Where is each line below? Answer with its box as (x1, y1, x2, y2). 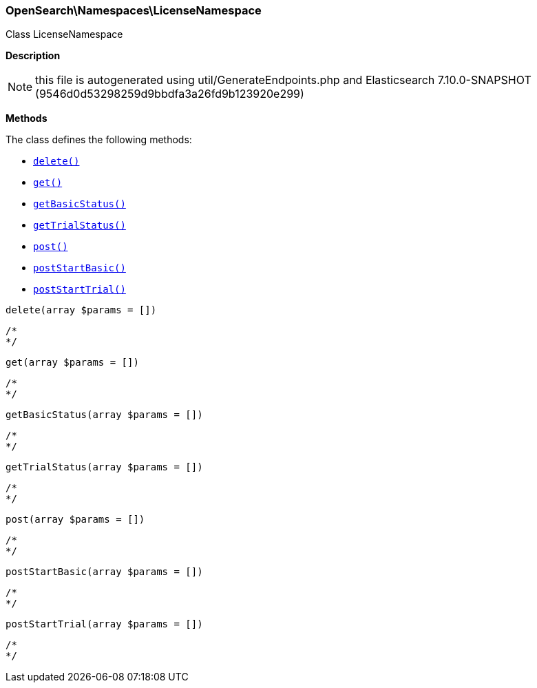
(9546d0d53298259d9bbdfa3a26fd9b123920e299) (35, 87, 304, 101)
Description (6, 50, 61, 62)
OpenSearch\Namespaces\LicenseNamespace (6, 3, 262, 17)
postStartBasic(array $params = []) (6, 566, 203, 578)
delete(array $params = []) (6, 304, 157, 316)
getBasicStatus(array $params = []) (6, 409, 203, 421)
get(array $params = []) (6, 357, 139, 368)
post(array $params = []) (6, 514, 145, 525)
